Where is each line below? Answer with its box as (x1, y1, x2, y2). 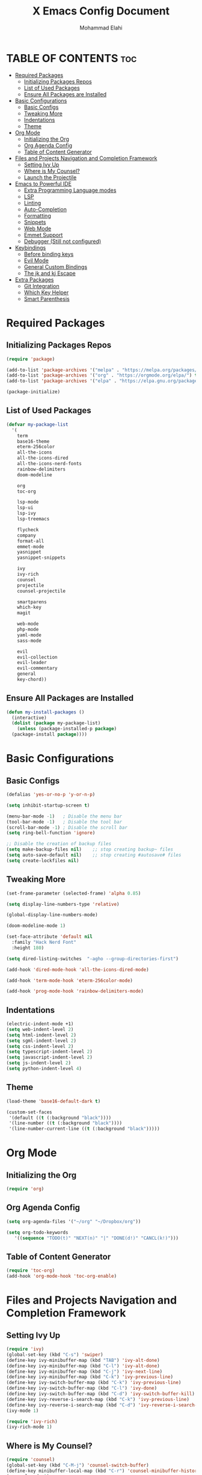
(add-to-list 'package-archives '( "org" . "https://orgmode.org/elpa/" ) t (6, 372, 198, 378)
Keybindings (14, 244, 46, 251)
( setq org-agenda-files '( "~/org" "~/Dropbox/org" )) (6, 1218, 141, 1225)
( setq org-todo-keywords (6, 1229, 69, 1236)
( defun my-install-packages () (6, 709, 85, 715)
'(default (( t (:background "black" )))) (8, 1115, 112, 1121)
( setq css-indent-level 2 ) (6, 1043, 74, 1049)
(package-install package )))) (11, 731, 87, 737)
